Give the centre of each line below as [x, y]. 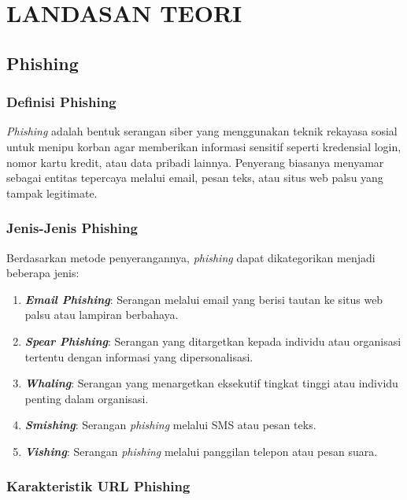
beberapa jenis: [43, 273]
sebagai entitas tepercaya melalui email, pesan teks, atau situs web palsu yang [195, 178]
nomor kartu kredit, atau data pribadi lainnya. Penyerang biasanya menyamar [195, 162]
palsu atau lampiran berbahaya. [102, 315]
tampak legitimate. [52, 193]
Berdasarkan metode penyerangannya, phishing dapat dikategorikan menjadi [191, 257]
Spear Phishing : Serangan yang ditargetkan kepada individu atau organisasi [213, 341]
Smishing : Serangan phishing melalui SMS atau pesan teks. [170, 425]
